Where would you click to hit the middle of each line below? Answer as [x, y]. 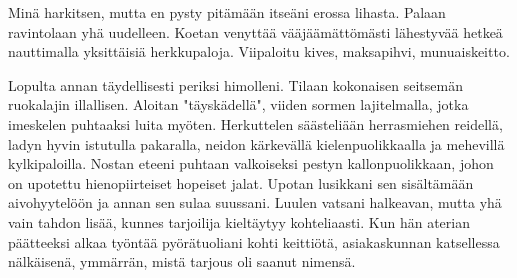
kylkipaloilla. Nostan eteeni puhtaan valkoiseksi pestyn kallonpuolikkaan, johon [251, 163]
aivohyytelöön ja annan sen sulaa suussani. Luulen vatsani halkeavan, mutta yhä [255, 202]
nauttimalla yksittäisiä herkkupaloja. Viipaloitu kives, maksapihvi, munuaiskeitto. [259, 51]
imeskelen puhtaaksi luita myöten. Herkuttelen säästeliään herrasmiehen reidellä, [255, 123]
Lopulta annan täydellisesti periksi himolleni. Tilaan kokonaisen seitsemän [235, 84]
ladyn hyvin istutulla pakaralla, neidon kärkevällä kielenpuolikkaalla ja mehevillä [256, 143]
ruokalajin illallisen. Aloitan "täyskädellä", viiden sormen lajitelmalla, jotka [238, 104]
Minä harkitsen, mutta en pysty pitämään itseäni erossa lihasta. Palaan [227, 12]
